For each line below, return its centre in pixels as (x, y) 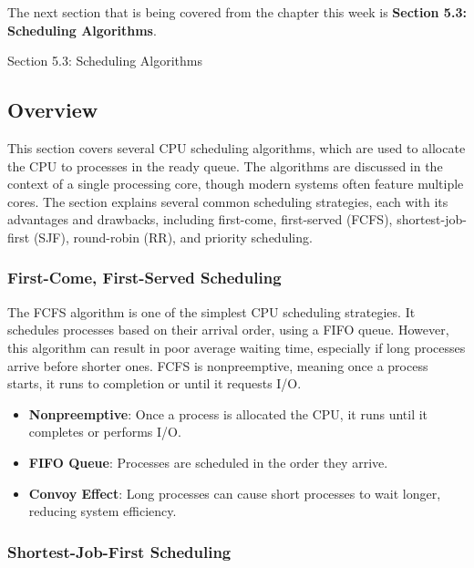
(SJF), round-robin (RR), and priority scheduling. (173, 237)
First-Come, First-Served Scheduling (144, 278)
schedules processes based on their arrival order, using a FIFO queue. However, (228, 330)
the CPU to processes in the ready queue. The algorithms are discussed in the (225, 165)
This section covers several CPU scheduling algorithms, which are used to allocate (237, 147)
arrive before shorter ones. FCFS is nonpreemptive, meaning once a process (218, 365)
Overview (53, 110)
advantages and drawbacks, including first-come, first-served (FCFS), (200, 219)
